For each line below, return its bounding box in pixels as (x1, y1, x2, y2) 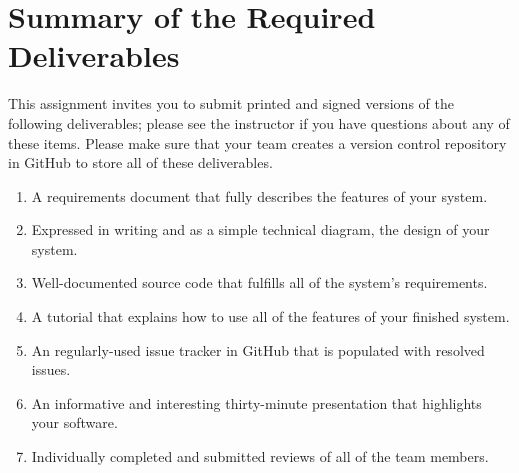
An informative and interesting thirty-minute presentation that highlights (31, 392, 482, 413)
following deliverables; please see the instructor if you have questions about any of (8, 112, 510, 133)
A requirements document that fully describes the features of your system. (31, 185, 488, 206)
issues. (31, 359, 71, 380)
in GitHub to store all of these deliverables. (8, 152, 273, 173)
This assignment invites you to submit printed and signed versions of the (8, 93, 454, 114)
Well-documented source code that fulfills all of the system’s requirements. (31, 272, 488, 293)
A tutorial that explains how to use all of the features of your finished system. (31, 306, 510, 327)
